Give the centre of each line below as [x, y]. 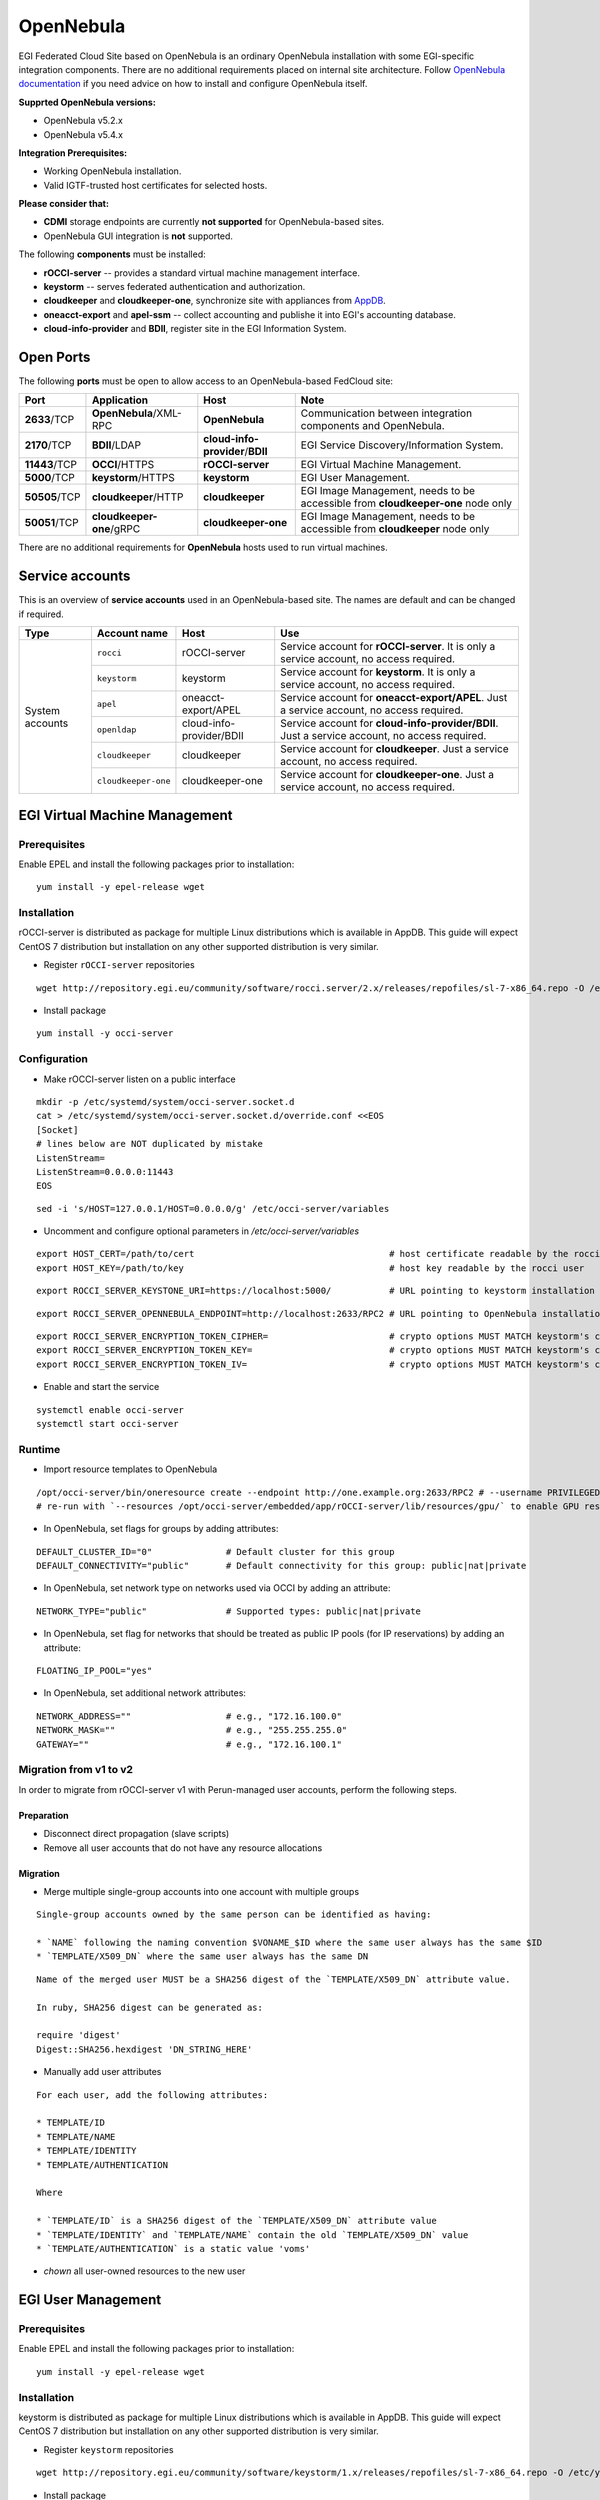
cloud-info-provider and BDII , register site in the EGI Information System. [195, 329]
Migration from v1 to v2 [76, 1770]
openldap [116, 729]
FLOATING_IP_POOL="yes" [94, 1671]
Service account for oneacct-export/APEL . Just [394, 698]
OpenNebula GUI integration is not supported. [138, 236]
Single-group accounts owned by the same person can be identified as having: [234, 1914]
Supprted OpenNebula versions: [87, 102]
